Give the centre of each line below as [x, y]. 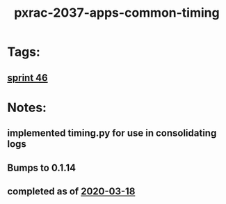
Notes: [27, 108]
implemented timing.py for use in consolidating [112, 133]
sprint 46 [27, 78]
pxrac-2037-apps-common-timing [117, 13]
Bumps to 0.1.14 [42, 167]
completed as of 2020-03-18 [71, 191]
